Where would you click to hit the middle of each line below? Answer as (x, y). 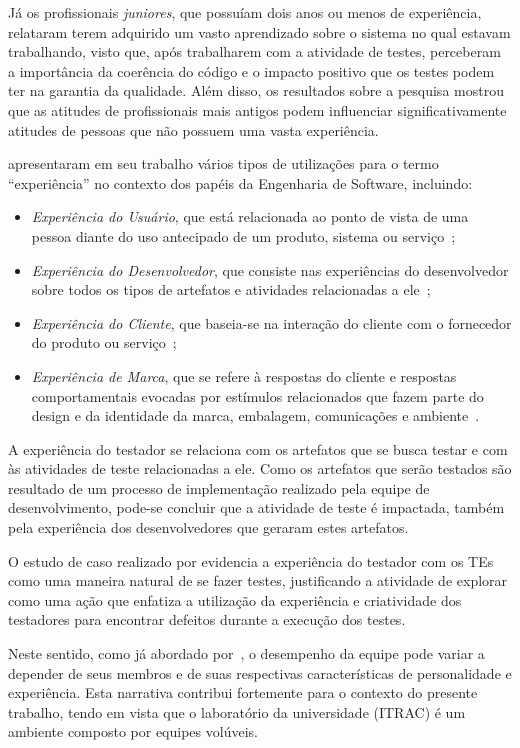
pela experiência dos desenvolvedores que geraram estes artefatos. (208, 527)
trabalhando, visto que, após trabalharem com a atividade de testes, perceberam (254, 51)
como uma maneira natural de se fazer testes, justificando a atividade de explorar (258, 580)
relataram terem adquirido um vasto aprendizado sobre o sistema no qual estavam (259, 31)
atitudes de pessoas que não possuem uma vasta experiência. (193, 129)
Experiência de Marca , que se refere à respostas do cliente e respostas (244, 375)
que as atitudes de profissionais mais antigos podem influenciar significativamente (257, 109)
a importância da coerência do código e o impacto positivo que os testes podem (251, 70)
